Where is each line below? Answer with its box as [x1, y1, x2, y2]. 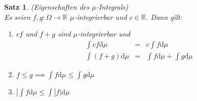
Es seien [4, 11, 31, 22]
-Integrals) [96, 2, 128, 12]
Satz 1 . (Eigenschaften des [4, 2, 90, 12]
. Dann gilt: [146, 11, 183, 22]
